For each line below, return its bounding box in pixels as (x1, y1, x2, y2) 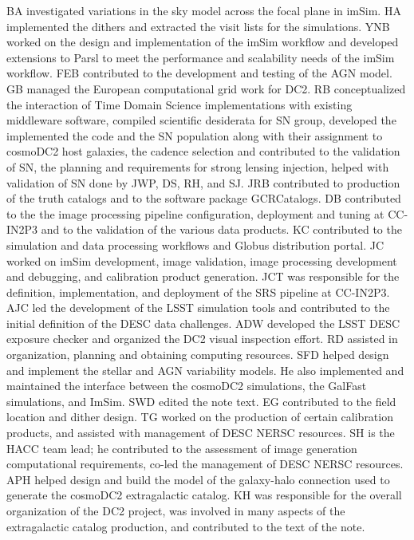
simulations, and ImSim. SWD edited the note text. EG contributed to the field (6, 392, 396, 409)
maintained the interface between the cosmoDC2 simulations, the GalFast (6, 377, 367, 394)
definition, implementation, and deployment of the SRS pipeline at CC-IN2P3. (6, 283, 390, 300)
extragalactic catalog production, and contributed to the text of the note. (6, 518, 365, 534)
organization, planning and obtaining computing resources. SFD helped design (6, 346, 389, 363)
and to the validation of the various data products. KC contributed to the (41, 221, 402, 238)
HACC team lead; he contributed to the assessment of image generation (6, 439, 357, 456)
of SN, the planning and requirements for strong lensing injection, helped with (6, 158, 389, 175)
